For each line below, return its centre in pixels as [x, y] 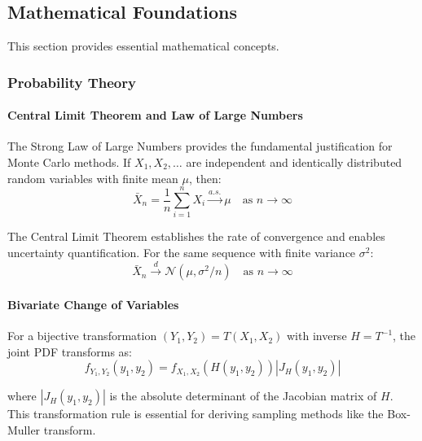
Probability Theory [72, 82]
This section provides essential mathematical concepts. [143, 46]
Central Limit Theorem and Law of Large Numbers [155, 115]
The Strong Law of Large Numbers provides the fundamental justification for [200, 146]
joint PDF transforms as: [70, 351]
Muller [24, 429]
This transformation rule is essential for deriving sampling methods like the [196, 414]
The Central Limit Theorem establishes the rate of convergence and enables [196, 236]
